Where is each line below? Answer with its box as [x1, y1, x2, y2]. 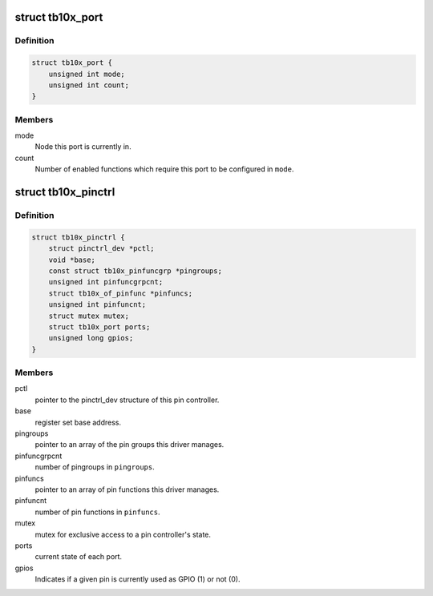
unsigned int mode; [48, 69, 126, 79]
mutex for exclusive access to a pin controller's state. [34, 530, 212, 539]
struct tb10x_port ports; [48, 322, 151, 332]
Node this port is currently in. [34, 142, 132, 151]
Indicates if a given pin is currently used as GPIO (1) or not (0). [34, 574, 241, 584]
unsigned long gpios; [48, 333, 134, 343]
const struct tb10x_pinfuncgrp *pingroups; [48, 266, 222, 276]
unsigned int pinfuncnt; [48, 300, 147, 309]
